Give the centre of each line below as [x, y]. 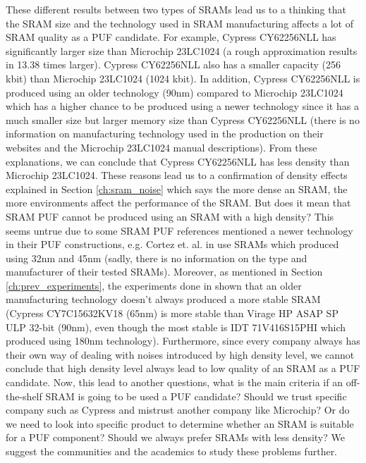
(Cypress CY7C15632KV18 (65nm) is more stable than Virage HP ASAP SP [172, 313]
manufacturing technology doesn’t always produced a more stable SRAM [163, 299]
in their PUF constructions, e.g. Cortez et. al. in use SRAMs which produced [172, 244]
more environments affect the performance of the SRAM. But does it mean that [178, 203]
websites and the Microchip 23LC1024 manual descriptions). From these [161, 147]
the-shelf [24, 396]
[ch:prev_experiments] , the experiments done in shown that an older [154, 285]
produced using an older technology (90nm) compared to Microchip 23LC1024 [175, 92]
